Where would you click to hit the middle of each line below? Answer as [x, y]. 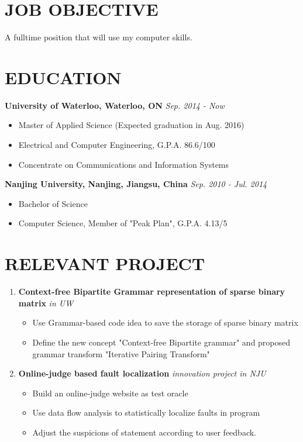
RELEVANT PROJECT [105, 263]
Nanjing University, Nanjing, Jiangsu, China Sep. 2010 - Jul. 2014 [136, 184]
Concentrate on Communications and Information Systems [124, 164]
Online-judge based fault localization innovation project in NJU [142, 373]
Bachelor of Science [53, 203]
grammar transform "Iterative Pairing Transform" [121, 353]
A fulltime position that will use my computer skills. [99, 37]
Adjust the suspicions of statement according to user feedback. [144, 432]
